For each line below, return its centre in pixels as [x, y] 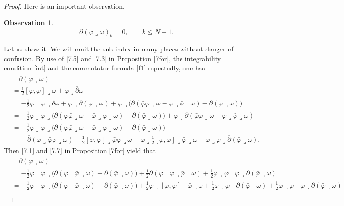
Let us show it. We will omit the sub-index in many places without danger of [119, 49]
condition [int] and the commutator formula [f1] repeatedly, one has [105, 68]
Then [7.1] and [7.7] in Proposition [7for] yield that [80, 150]
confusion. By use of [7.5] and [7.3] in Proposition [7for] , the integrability [113, 58]
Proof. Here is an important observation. [64, 6]
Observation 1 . [29, 22]
